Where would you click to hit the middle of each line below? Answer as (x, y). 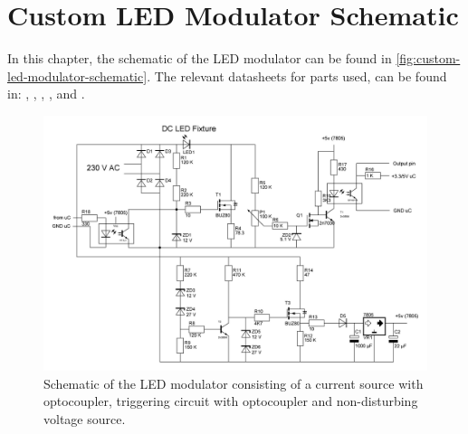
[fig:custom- (428, 58)
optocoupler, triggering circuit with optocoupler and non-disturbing (231, 401)
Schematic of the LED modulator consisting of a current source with (234, 383)
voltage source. (85, 419)
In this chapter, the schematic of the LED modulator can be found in (200, 58)
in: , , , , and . (46, 94)
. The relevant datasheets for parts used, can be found (297, 75)
